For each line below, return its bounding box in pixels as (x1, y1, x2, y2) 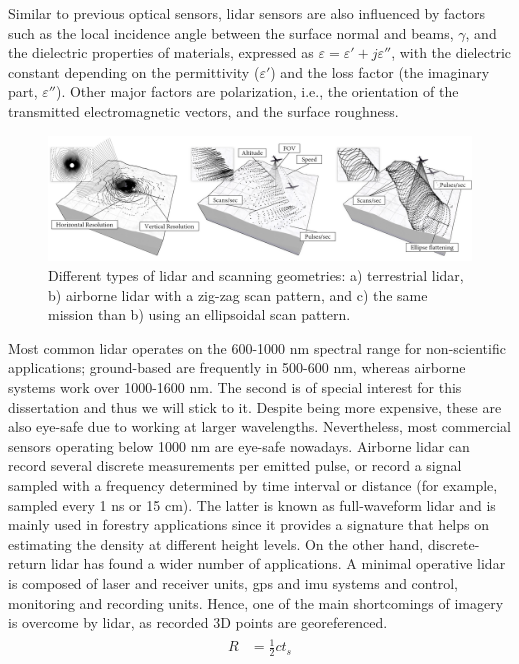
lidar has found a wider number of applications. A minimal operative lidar (50, 553, 506, 574)
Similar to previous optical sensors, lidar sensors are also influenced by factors (8, 3, 485, 23)
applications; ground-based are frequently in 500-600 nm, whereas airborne (8, 357, 466, 378)
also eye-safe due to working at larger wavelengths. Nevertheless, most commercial (8, 416, 512, 437)
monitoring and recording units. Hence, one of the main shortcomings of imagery (8, 592, 504, 613)
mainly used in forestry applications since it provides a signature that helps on (8, 514, 489, 535)
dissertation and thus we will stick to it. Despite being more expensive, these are (8, 396, 502, 417)
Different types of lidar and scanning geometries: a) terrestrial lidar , (48, 265, 464, 286)
